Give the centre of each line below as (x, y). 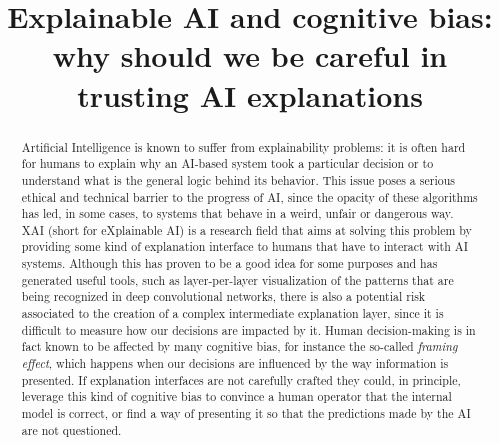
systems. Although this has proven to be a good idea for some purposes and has (229, 263)
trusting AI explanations (250, 94)
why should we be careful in (250, 55)
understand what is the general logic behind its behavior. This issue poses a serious (238, 179)
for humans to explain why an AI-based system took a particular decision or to (227, 163)
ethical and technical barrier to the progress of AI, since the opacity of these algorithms (249, 196)
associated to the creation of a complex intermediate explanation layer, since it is (232, 313)
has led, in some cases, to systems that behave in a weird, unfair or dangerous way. (237, 213)
